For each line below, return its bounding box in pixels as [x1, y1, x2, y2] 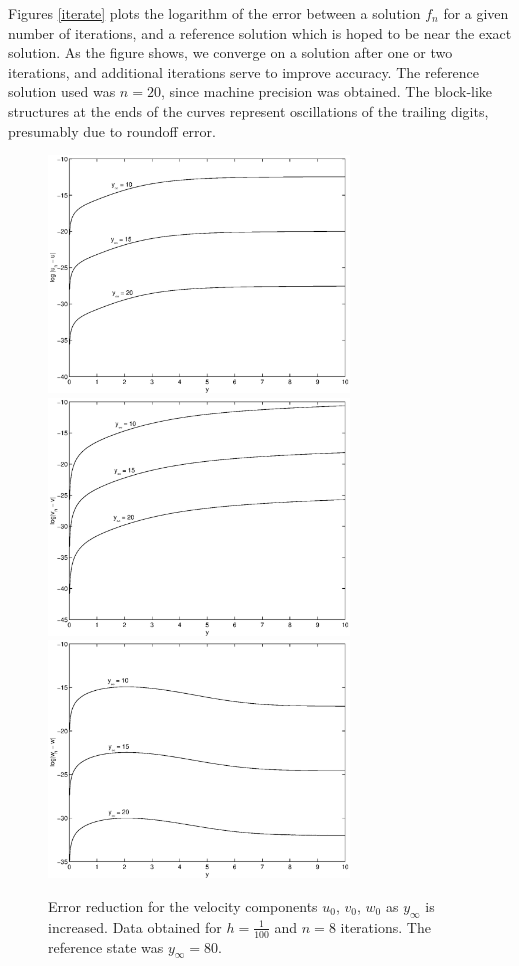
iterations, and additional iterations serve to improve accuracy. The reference [8, 61, 480, 82]
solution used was [8, 81, 116, 102]
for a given [443, 3, 509, 23]
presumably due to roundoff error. [8, 120, 216, 141]
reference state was [48, 936, 164, 957]
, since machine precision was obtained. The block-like [160, 81, 493, 102]
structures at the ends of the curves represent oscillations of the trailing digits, [8, 100, 489, 121]
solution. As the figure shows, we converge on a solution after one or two [8, 42, 453, 63]
